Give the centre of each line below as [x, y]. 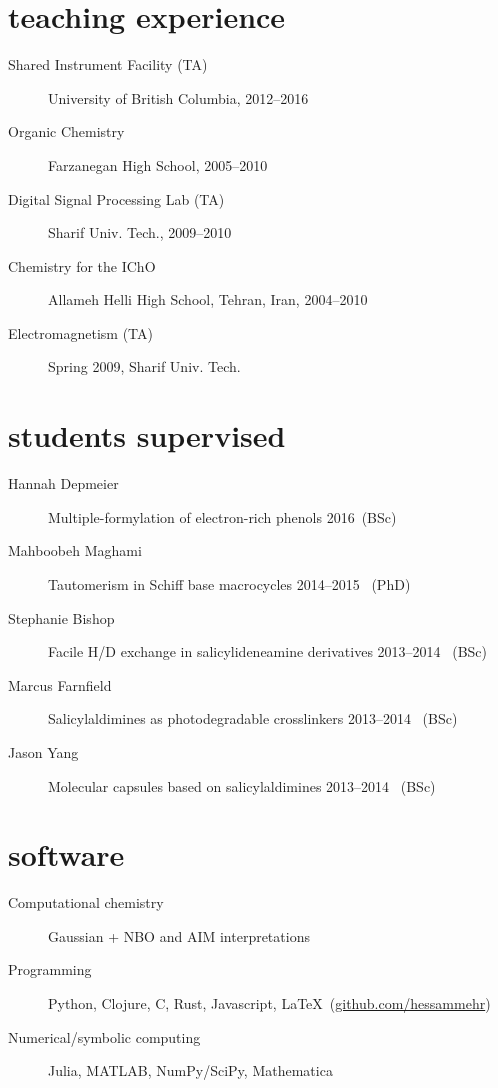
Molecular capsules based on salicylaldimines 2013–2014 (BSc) [242, 785]
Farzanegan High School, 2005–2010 [158, 164]
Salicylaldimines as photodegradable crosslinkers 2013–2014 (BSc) [253, 718]
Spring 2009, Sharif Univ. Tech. [144, 366]
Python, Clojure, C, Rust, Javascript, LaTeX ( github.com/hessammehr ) [269, 1003]
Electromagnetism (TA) [80, 332]
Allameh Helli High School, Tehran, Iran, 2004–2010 [208, 299]
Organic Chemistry [66, 131]
